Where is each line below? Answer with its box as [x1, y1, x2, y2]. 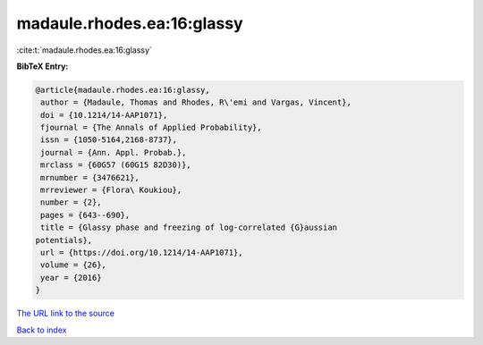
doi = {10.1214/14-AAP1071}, [40, 110, 168, 120]
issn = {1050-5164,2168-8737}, [40, 135, 178, 145]
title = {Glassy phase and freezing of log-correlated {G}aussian [40, 223, 338, 232]
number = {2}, [40, 198, 102, 207]
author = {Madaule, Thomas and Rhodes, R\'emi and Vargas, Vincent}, [40, 97, 352, 107]
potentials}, [35, 235, 93, 245]
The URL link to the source [16, 308, 115, 319]
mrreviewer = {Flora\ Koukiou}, [40, 185, 182, 196]
